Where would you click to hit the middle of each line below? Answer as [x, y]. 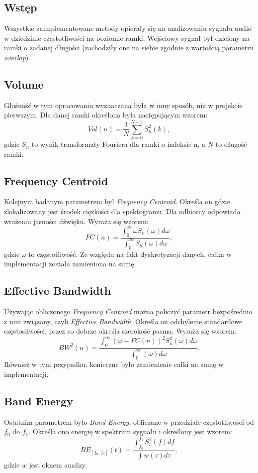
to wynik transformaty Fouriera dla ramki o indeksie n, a [119, 144]
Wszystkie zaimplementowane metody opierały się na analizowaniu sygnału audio [128, 28]
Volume [24, 84]
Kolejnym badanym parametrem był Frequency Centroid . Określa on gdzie [117, 201]
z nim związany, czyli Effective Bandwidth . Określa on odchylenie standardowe [123, 321]
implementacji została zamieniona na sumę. [70, 264]
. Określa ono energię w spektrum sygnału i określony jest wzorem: [130, 431]
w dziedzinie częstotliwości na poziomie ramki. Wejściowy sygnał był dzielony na [127, 38]
